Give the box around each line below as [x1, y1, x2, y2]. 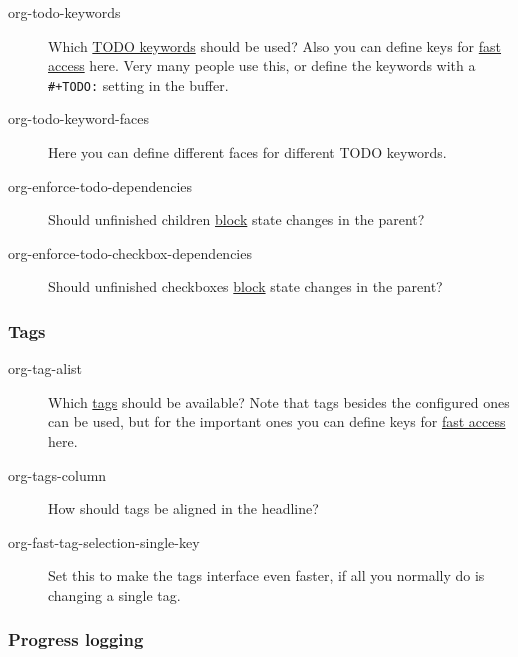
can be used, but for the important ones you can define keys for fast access [48, 411, 506, 432]
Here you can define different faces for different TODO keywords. [48, 142, 447, 163]
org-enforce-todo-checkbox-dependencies [8, 242, 252, 263]
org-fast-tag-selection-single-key [8, 531, 200, 552]
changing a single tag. [48, 584, 181, 605]
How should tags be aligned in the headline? [48, 498, 319, 519]
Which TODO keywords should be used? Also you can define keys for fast [48, 35, 502, 56]
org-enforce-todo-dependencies [8, 175, 193, 196]
